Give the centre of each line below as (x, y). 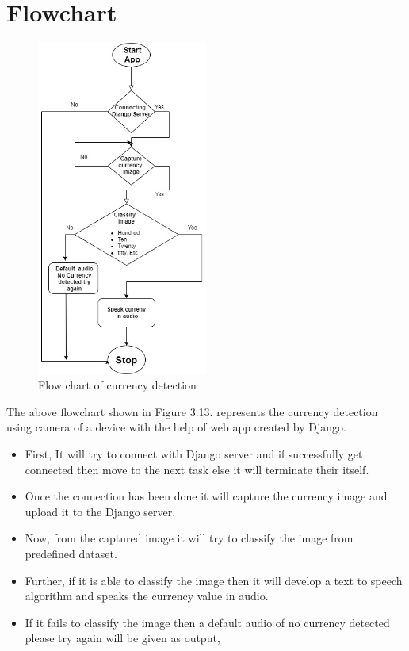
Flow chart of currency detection (117, 385)
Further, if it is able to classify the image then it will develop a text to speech (214, 580)
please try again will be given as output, (122, 638)
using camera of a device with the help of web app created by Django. (176, 427)
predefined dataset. (71, 553)
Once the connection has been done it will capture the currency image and (206, 496)
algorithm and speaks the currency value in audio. (147, 596)
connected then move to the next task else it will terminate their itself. (197, 469)
